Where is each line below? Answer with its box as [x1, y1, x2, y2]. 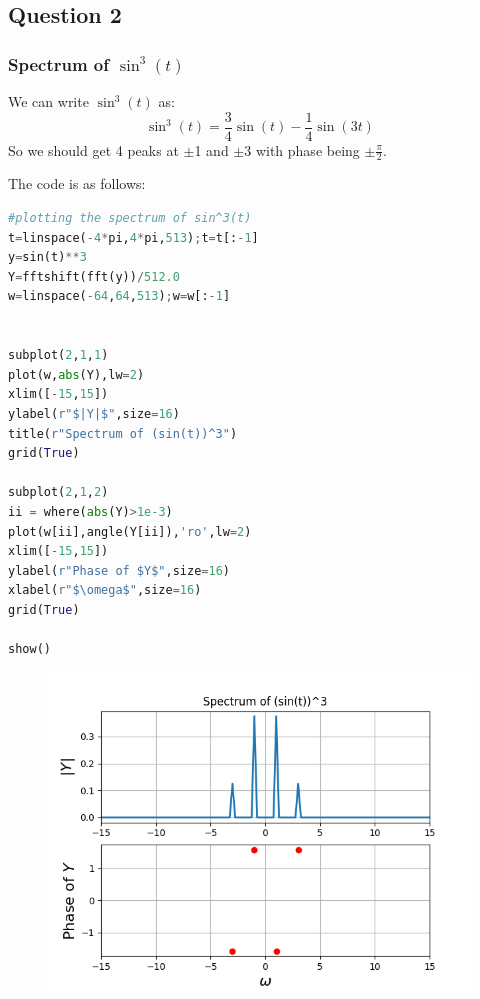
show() [8, 642, 51, 657]
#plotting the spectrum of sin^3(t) [8, 211, 252, 226]
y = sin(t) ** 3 [8, 250, 87, 265]
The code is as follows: [8, 173, 146, 194]
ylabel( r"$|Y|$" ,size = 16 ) [8, 407, 180, 422]
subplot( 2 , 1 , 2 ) [8, 485, 109, 500]
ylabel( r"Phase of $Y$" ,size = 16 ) [8, 563, 230, 578]
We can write [8, 91, 89, 111]
